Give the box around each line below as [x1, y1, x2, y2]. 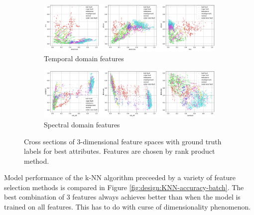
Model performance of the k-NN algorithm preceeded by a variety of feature [4, 172, 236, 183]
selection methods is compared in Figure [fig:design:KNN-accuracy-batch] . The [4, 182, 244, 192]
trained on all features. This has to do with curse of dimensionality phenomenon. [4, 202, 251, 212]
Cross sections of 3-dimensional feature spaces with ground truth [24, 136, 222, 146]
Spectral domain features [44, 119, 120, 129]
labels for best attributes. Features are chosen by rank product [24, 146, 215, 156]
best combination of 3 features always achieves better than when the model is [4, 192, 241, 202]
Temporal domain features [44, 53, 124, 63]
